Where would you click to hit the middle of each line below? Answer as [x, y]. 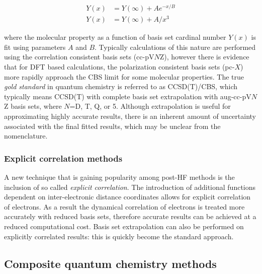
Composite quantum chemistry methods [110, 263]
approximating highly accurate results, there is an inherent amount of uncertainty [130, 116]
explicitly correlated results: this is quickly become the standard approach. [119, 236]
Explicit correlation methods [63, 158]
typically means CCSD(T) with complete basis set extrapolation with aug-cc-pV [128, 96]
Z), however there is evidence [204, 57]
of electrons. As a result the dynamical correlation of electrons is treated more [124, 206]
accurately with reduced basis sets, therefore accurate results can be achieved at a [130, 216]
